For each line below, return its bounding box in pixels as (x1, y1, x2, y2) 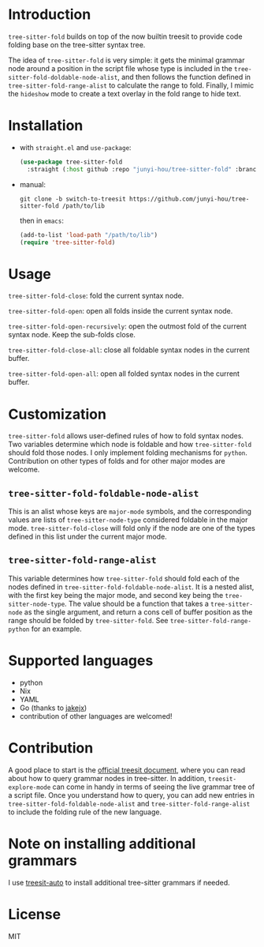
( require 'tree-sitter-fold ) (19, 239, 116, 246)
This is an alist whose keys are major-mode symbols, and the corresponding (8, 507, 252, 517)
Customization (8, 405, 106, 423)
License (8, 905, 61, 923)
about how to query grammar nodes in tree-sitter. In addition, (8, 773, 206, 783)
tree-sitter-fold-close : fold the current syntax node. (8, 291, 184, 301)
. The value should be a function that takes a (64, 599, 209, 608)
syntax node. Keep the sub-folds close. (8, 330, 136, 340)
